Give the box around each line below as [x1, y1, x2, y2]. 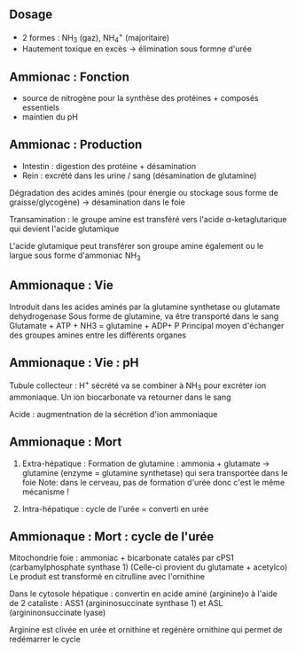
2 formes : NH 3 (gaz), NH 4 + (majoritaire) [21, 30, 170, 45]
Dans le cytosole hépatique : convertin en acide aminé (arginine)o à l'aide [9, 588, 277, 599]
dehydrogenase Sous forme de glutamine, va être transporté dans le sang [9, 310, 279, 322]
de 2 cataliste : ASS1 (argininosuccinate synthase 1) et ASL [9, 598, 223, 609]
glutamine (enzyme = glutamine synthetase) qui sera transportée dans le [21, 467, 288, 478]
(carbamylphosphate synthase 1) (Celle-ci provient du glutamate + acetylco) [9, 562, 288, 572]
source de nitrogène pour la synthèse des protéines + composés [21, 93, 259, 104]
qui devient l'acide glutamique [9, 223, 120, 234]
